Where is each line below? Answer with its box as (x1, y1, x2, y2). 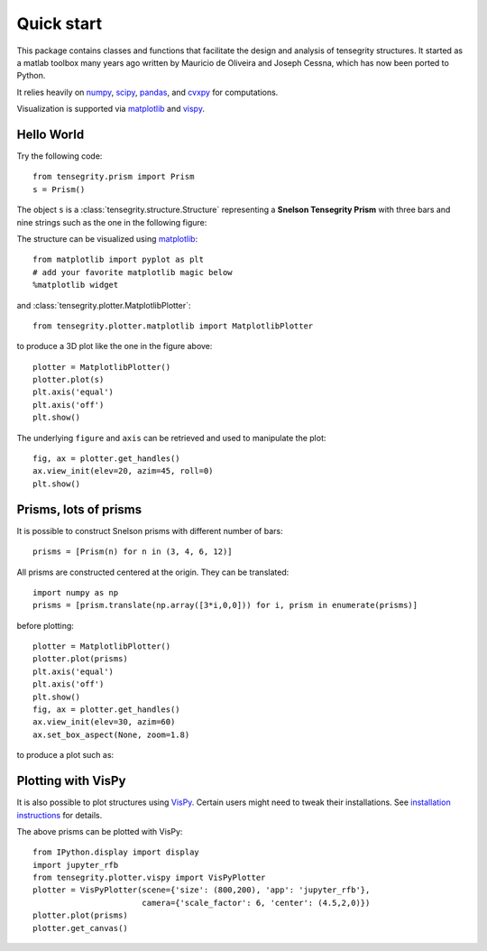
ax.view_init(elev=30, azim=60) (32, 717, 176, 727)
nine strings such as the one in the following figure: (16, 217, 207, 227)
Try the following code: (16, 151, 103, 162)
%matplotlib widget (32, 280, 119, 291)
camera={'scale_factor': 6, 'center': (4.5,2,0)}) (141, 898, 371, 908)
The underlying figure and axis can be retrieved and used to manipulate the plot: (16, 432, 326, 443)
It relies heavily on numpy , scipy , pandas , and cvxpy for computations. (16, 87, 279, 97)
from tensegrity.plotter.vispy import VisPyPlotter (32, 873, 266, 883)
